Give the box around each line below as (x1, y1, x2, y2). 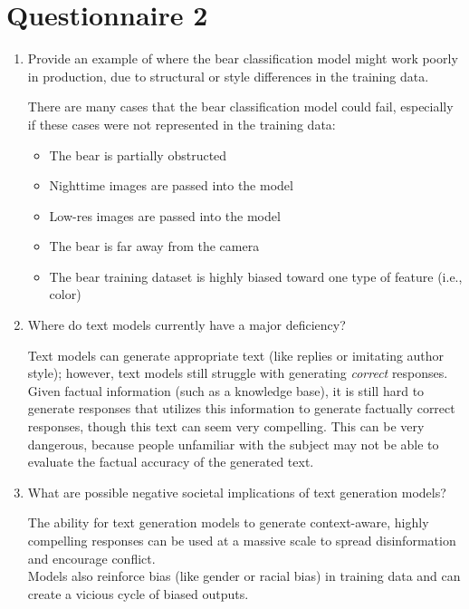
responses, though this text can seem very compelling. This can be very (27, 417, 425, 436)
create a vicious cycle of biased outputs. (27, 584, 249, 603)
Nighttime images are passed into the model (49, 176, 293, 195)
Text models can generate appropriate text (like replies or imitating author (27, 345, 445, 364)
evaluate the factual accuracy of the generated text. (27, 452, 314, 471)
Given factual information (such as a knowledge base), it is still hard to (27, 381, 425, 400)
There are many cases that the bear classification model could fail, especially (27, 97, 454, 116)
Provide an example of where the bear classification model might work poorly (27, 49, 458, 68)
